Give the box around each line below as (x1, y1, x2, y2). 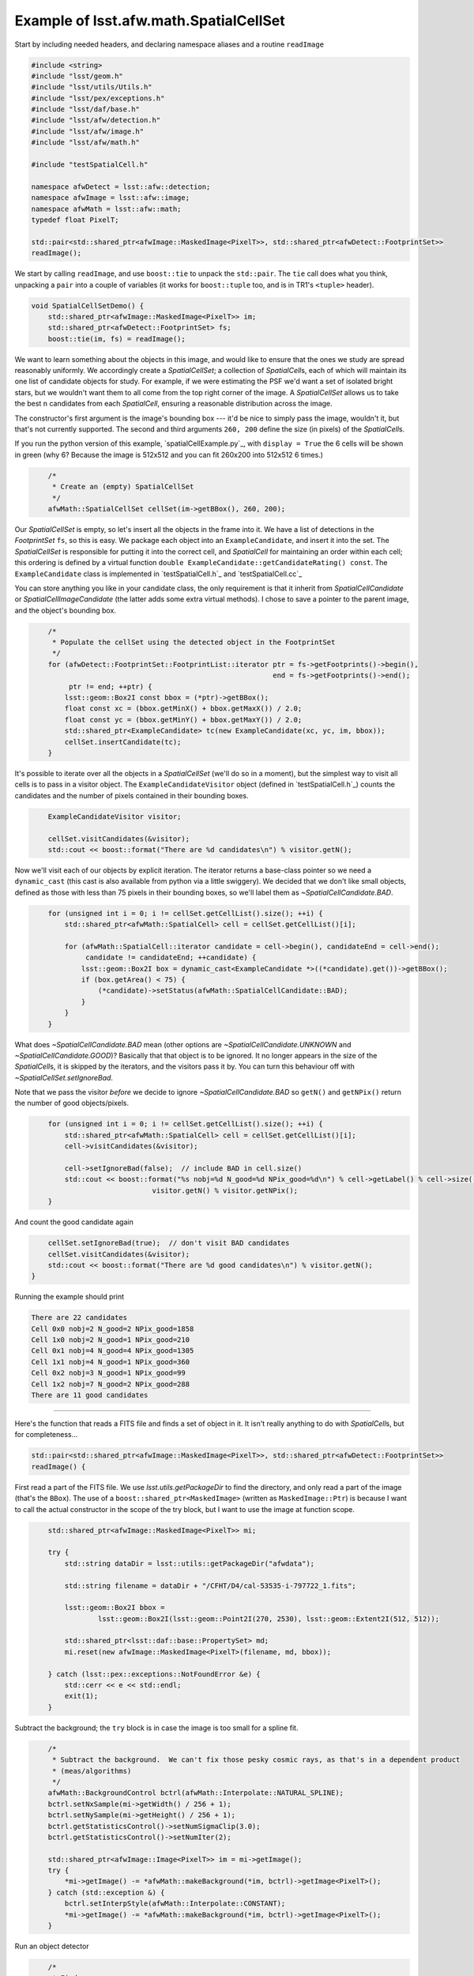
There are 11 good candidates (31, 1391, 149, 1400)
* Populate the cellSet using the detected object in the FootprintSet (51, 638, 336, 647)
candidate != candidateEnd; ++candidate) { (85, 953, 257, 962)
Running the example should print (14, 1292, 125, 1302)
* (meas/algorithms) (51, 1767, 132, 1775)
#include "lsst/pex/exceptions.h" (31, 93, 165, 103)
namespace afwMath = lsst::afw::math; (31, 204, 182, 213)
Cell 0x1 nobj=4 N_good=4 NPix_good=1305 (31, 1346, 194, 1356)
